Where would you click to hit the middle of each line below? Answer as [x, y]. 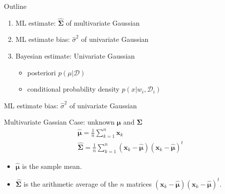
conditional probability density [73, 89]
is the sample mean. [52, 166]
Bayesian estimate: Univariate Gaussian [75, 56]
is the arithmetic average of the [71, 183]
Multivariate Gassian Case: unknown [59, 122]
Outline [15, 6]
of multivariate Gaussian [103, 22]
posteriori [42, 72]
